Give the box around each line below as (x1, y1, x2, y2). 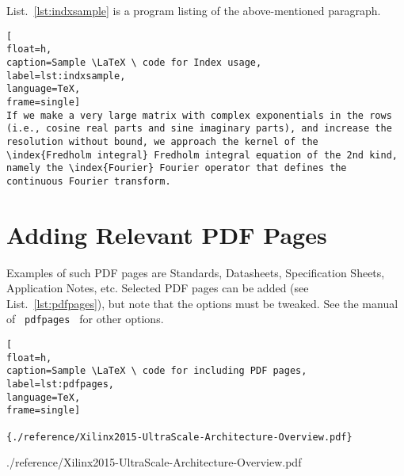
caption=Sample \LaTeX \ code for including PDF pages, (6, 365, 307, 377)
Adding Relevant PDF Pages (6, 218, 327, 250)
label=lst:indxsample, (6, 70, 126, 82)
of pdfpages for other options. (6, 310, 164, 327)
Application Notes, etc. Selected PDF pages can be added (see (6, 280, 309, 296)
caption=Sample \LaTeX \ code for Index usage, (6, 56, 262, 68)
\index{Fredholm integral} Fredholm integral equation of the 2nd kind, (6, 149, 398, 161)
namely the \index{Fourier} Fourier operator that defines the (6, 162, 347, 174)
